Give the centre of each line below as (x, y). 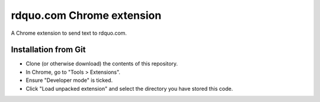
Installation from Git (48, 50)
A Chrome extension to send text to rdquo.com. (69, 33)
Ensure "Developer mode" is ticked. (69, 80)
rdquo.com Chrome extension (86, 15)
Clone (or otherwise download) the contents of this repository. (102, 64)
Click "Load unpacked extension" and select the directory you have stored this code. (129, 88)
